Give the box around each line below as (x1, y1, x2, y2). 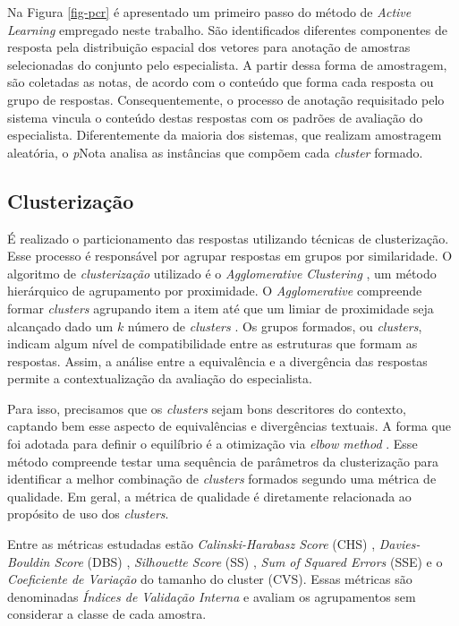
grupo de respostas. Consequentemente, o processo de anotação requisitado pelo (7, 90, 445, 108)
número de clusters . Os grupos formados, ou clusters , (127, 316, 422, 335)
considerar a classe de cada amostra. (7, 605, 207, 623)
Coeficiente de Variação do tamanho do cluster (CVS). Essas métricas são (7, 570, 412, 588)
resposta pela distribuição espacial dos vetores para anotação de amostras (7, 38, 411, 56)
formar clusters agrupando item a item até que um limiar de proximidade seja (7, 298, 434, 317)
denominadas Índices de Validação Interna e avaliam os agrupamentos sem (7, 587, 416, 605)
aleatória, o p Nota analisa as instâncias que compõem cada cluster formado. (7, 142, 423, 161)
